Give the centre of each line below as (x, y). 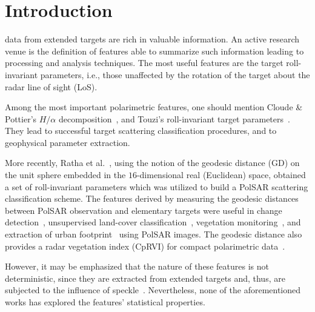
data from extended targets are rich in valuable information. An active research (152, 39)
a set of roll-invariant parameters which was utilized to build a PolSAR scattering (157, 186)
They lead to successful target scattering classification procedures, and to (141, 131)
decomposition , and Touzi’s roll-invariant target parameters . (174, 118)
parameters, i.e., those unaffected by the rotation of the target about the (175, 74)
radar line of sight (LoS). (51, 86)
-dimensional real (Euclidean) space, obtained (221, 175)
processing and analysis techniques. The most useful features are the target (144, 63)
